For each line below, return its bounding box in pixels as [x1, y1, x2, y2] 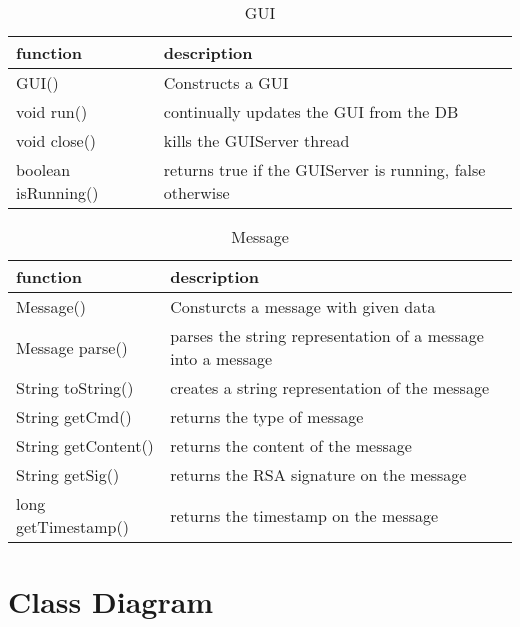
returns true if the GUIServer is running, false [163, 158, 486, 181]
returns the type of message [170, 405, 364, 428]
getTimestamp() [16, 515, 129, 538]
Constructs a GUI [163, 71, 289, 94]
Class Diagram [8, 581, 214, 622]
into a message [170, 347, 273, 370]
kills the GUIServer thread [163, 129, 350, 152]
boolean [16, 158, 71, 181]
